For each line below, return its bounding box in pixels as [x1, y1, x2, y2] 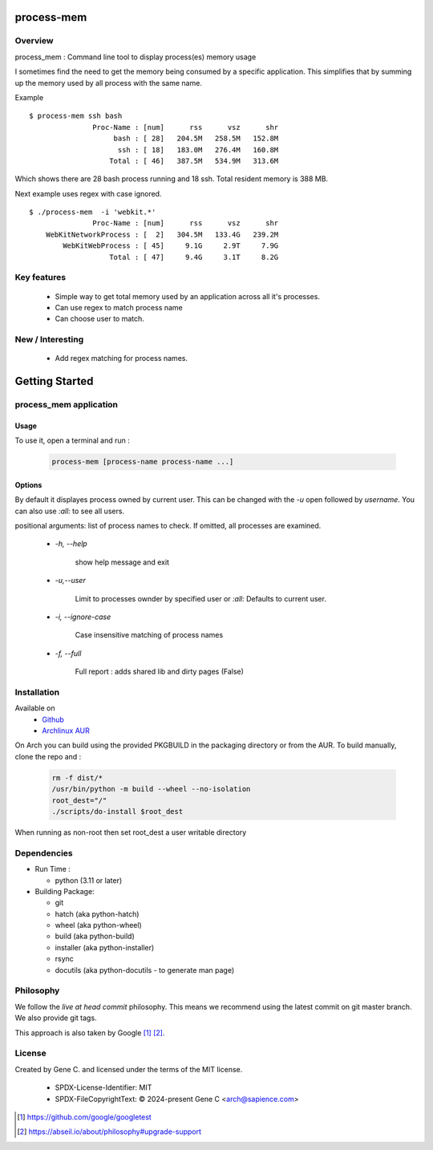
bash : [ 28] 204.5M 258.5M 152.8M [113, 134, 279, 144]
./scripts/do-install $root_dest [51, 807, 184, 816]
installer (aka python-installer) [55, 942, 155, 952]
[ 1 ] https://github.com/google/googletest [17, 1112, 152, 1122]
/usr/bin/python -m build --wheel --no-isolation [51, 784, 251, 794]
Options [14, 480, 42, 489]
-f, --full [55, 648, 82, 658]
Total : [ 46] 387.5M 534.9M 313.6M [109, 156, 279, 165]
